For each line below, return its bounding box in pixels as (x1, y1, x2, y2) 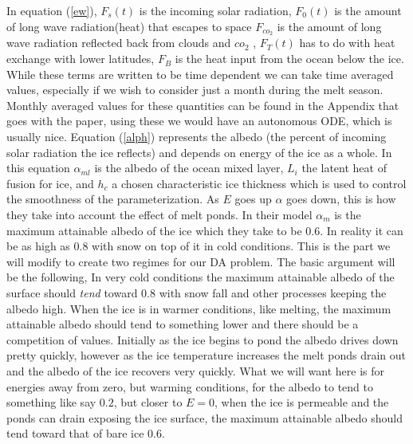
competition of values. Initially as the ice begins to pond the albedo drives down (6, 331, 399, 348)
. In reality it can (320, 222, 403, 238)
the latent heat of (301, 159, 387, 176)
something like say (6, 394, 96, 411)
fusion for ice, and (6, 175, 94, 191)
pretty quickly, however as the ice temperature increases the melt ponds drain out (6, 347, 407, 363)
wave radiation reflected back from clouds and (6, 34, 231, 51)
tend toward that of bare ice (6, 425, 144, 442)
